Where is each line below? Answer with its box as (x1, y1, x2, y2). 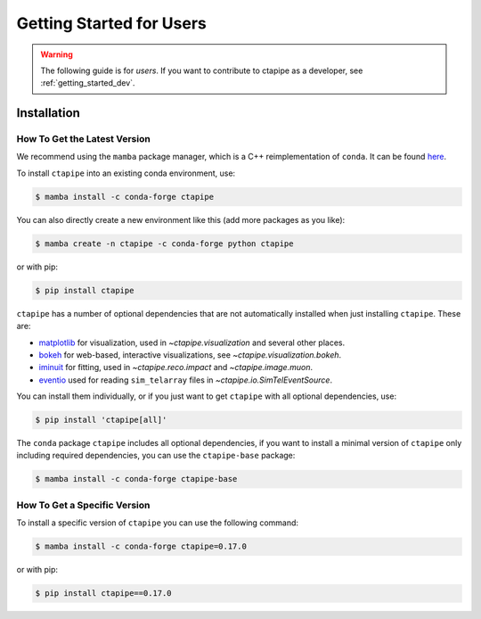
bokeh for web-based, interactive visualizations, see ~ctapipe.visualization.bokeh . (38, 349, 342, 360)
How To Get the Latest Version (16, 133, 151, 145)
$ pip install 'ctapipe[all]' (35, 415, 167, 425)
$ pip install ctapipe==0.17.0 (35, 589, 173, 598)
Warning (40, 49, 73, 60)
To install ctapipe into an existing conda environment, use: (16, 168, 236, 178)
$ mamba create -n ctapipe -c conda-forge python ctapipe (35, 238, 294, 249)
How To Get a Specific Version (16, 499, 151, 511)
